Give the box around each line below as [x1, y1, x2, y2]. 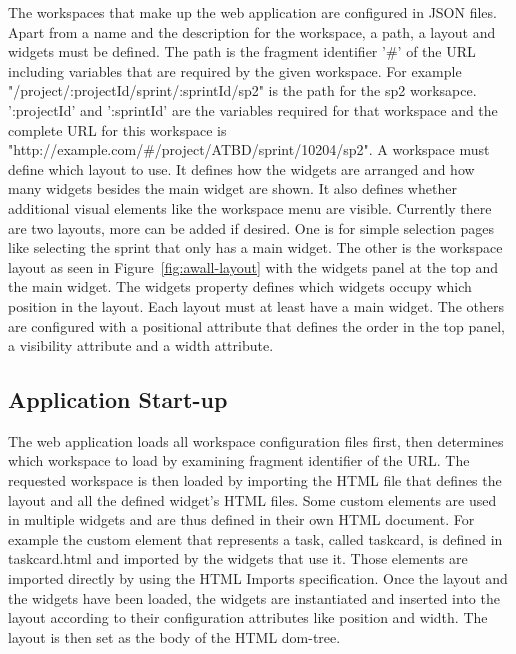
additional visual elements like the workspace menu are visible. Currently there [8, 197, 492, 218]
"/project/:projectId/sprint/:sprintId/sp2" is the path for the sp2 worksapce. [8, 80, 477, 101]
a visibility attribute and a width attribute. [8, 335, 274, 356]
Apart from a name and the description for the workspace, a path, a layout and [8, 21, 496, 42]
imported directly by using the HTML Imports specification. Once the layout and [8, 568, 508, 589]
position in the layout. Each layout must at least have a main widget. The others [8, 295, 504, 316]
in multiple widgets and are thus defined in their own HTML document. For [8, 509, 475, 530]
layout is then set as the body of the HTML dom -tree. [8, 626, 341, 647]
